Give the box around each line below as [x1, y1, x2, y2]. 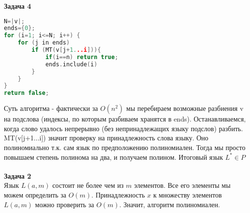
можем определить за [4, 189, 66, 199]
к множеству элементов [153, 189, 222, 199]
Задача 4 [4, 1, 31, 11]
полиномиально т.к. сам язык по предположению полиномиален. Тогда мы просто [4, 142, 246, 152]
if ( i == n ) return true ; [45, 53, 118, 61]
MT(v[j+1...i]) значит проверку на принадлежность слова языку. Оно [4, 133, 208, 143]
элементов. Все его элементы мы [134, 180, 231, 190]
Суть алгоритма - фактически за [4, 103, 98, 113]
